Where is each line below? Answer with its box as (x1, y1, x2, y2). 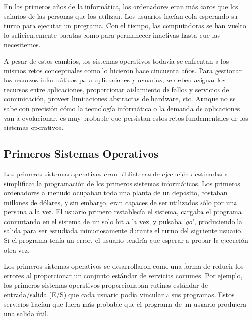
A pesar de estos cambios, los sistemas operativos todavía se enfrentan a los (4, 55, 229, 65)
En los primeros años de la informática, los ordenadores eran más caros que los (4, 1, 238, 11)
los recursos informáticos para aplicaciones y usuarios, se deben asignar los (4, 75, 226, 85)
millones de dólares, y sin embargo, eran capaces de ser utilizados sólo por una (4, 197, 237, 207)
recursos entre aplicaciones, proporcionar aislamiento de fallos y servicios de (4, 84, 229, 94)
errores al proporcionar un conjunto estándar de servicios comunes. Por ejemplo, (4, 270, 243, 280)
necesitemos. (4, 39, 41, 49)
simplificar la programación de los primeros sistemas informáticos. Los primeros (4, 178, 240, 188)
